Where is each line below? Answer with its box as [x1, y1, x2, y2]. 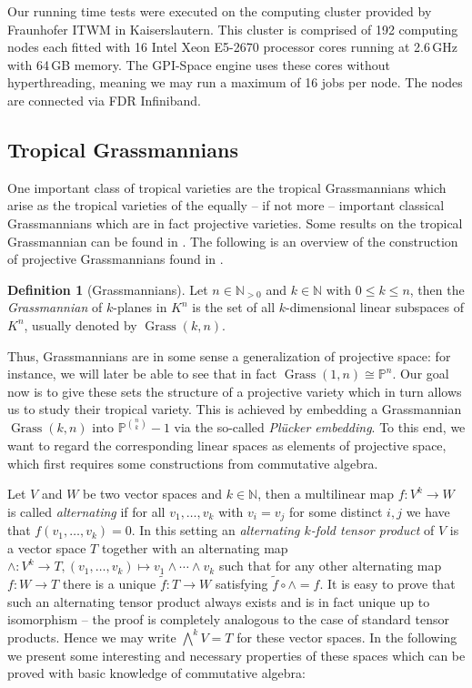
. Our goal [392, 364, 449, 383]
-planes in [113, 298, 167, 317]
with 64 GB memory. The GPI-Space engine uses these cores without [7, 55, 390, 74]
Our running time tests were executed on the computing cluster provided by [7, 2, 432, 20]
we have [406, 501, 450, 521]
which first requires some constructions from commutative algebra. [7, 453, 378, 472]
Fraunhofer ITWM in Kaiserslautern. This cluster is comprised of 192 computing [7, 19, 458, 38]
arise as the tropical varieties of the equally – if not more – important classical [7, 196, 445, 215]
